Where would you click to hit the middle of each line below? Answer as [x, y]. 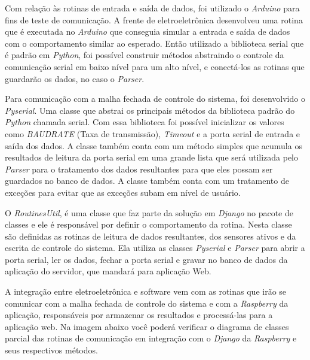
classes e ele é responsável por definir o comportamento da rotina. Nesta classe [148, 224]
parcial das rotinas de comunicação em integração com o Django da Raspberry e [151, 338]
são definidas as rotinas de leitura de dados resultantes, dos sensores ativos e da [151, 236]
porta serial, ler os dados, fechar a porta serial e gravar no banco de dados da [146, 259]
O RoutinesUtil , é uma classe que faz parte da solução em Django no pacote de [149, 212]
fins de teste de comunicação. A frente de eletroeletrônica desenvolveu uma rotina [154, 19]
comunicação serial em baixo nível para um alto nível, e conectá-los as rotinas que [155, 66]
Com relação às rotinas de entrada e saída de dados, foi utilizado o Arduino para [152, 8]
